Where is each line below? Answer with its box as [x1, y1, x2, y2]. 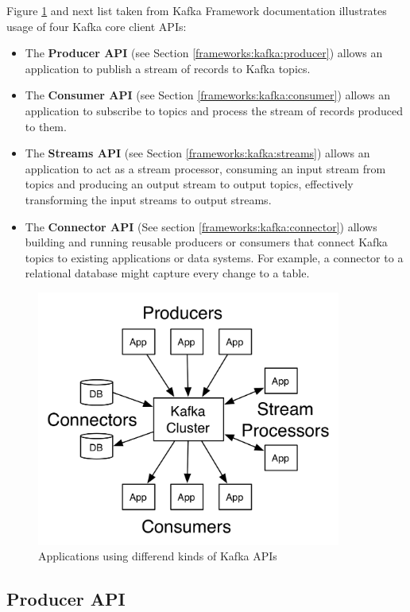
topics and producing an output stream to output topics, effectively [25, 176, 354, 192]
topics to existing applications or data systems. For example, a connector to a [25, 249, 404, 265]
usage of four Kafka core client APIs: [6, 17, 187, 34]
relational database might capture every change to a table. [25, 265, 310, 281]
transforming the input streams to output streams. [25, 191, 272, 207]
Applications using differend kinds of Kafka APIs [38, 548, 277, 564]
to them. [25, 118, 67, 134]
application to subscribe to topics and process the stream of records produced [25, 102, 404, 118]
